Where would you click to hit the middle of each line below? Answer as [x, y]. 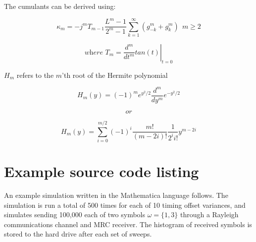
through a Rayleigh [209, 214]
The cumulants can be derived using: [60, 6]
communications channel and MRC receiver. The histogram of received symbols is [128, 224]
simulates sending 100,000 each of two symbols [75, 214]
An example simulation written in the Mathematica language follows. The [116, 195]
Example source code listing [102, 171]
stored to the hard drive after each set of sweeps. [78, 234]
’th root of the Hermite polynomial [115, 75]
